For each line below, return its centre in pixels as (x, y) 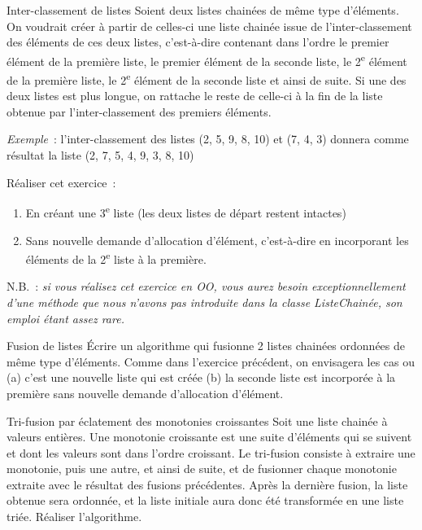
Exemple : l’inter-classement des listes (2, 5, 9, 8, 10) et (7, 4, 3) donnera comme (208, 139)
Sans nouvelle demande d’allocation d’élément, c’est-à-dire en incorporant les (217, 240)
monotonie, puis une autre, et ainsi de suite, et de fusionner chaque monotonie (202, 469)
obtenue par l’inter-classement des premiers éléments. (139, 111)
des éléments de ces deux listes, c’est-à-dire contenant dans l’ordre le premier (198, 42)
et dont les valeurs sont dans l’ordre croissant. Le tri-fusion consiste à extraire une (211, 452)
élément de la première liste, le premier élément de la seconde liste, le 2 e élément (207, 59)
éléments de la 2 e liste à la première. (116, 258)
